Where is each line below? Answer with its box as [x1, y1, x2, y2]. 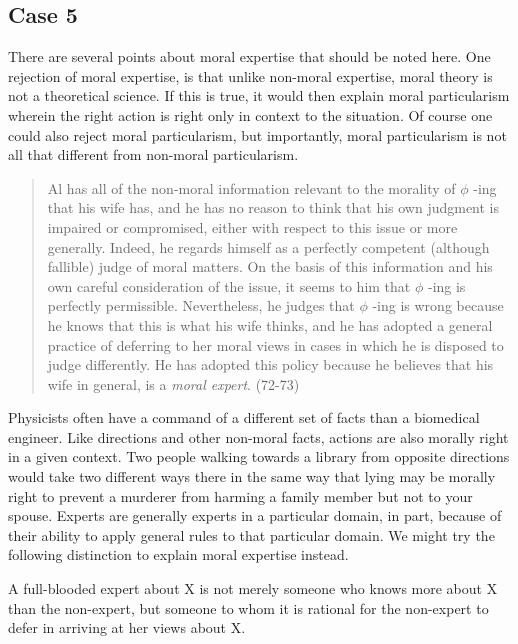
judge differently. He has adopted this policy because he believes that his [47, 354, 494, 375]
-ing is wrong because [372, 295, 504, 316]
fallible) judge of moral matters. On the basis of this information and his [47, 256, 493, 277]
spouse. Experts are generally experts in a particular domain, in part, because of [8, 505, 502, 526]
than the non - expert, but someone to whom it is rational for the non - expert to [8, 597, 489, 618]
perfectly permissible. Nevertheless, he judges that [47, 295, 355, 316]
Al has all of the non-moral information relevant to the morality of [47, 177, 456, 198]
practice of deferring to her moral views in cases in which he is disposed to [47, 334, 504, 355]
